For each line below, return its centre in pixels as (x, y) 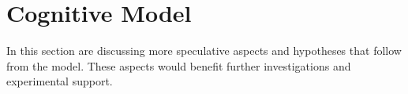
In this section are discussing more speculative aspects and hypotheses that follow (204, 51)
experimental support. (60, 81)
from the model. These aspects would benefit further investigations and (179, 65)
